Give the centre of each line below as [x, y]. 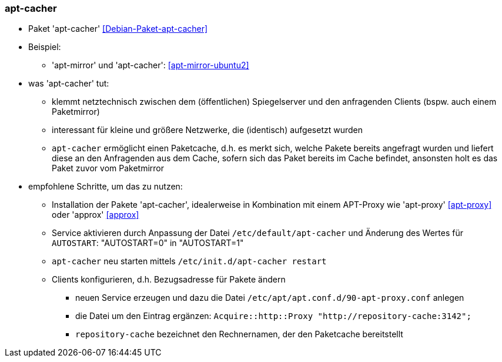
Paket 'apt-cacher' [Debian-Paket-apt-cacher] [118, 29]
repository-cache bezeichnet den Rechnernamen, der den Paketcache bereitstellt [239, 334]
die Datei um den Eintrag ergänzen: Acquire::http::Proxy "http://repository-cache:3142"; [273, 316]
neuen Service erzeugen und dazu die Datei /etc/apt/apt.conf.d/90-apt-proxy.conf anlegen [270, 298]
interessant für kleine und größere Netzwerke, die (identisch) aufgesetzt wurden [208, 130]
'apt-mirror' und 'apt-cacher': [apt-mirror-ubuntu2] [150, 65]
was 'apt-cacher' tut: [69, 84]
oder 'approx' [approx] [96, 215]
